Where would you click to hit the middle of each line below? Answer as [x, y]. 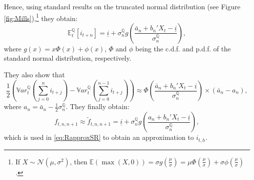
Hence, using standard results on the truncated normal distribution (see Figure [122, 6]
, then [78, 161]
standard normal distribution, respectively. [68, 58]
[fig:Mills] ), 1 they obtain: [41, 17]
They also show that [34, 75]
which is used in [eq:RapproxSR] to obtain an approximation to [99, 137]
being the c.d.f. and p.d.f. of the [183, 48]
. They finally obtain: [97, 106]
